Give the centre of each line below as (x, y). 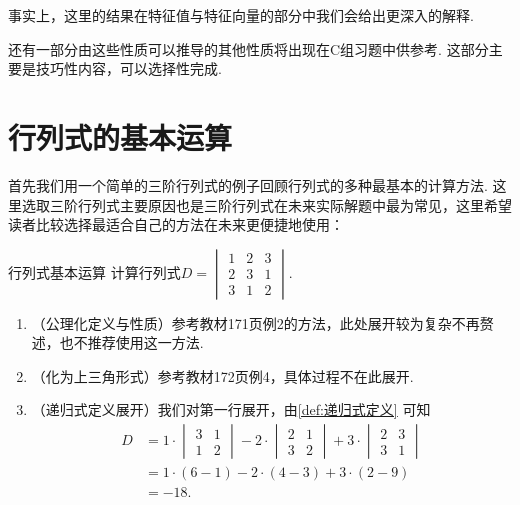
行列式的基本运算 (120, 136)
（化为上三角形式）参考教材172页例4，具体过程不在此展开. (222, 375)
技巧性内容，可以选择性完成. (128, 68)
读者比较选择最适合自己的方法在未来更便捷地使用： (176, 224)
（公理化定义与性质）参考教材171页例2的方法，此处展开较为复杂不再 (255, 322)
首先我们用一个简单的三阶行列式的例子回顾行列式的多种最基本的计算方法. (248, 184)
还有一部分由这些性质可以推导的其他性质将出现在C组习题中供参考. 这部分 (248, 48)
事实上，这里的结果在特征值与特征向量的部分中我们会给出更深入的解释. (241, 15)
